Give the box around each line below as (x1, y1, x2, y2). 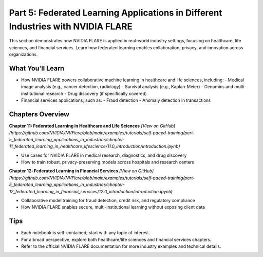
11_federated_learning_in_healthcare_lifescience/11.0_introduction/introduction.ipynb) (9, 144, 180, 149)
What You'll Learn (9, 64, 64, 73)
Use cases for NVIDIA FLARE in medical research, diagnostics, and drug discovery (21, 152, 187, 158)
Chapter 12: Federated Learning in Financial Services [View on (9, 168, 137, 174)
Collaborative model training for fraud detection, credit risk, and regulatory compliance (21, 198, 195, 203)
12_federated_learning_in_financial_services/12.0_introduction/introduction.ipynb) (9, 188, 173, 194)
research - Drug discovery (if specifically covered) (45, 91, 147, 96)
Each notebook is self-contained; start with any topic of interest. (21, 230, 150, 236)
